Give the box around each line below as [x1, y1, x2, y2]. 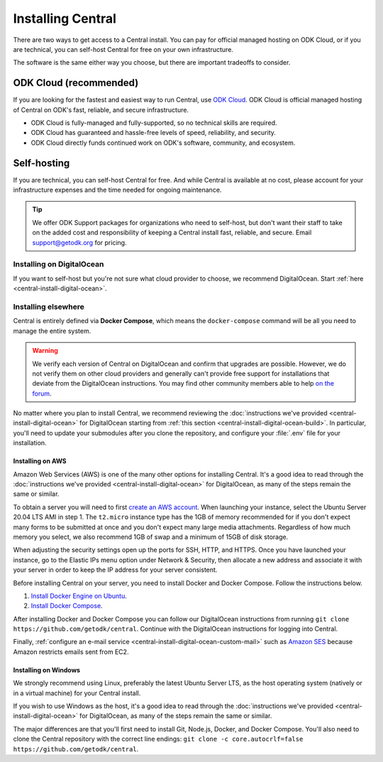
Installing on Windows [13, 665, 81, 674]
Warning [32, 347, 58, 355]
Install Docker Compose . [30, 602, 103, 610]
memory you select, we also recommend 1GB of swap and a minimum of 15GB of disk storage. [13, 533, 289, 541]
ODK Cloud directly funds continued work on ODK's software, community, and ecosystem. [30, 138, 296, 147]
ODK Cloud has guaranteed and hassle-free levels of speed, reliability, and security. [30, 129, 277, 137]
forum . [32, 389, 52, 398]
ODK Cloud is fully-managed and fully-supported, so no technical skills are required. [30, 119, 277, 127]
